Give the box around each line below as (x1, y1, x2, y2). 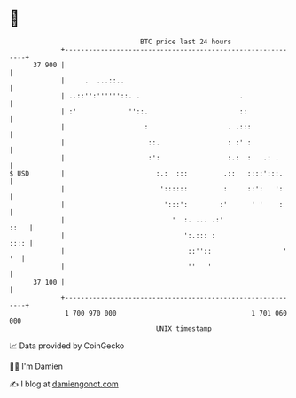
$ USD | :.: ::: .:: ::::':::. (9, 168, 284, 178)
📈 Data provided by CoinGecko (9, 340, 125, 351)
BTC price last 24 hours (140, 37, 232, 46)
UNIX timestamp (155, 324, 213, 333)
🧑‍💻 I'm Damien (9, 361, 64, 371)
